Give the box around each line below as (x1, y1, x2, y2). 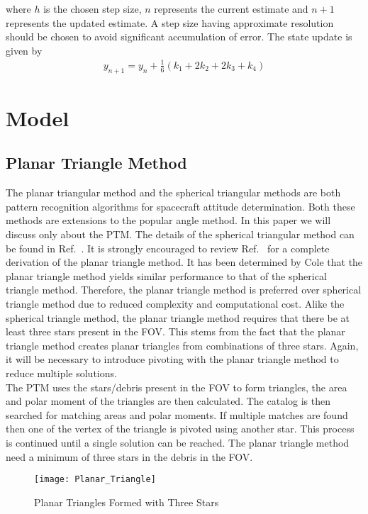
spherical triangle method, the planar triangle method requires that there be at (6, 310, 350, 325)
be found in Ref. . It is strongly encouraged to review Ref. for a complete (6, 240, 330, 255)
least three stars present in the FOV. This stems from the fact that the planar (6, 324, 345, 339)
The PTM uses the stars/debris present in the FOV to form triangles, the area (6, 379, 347, 394)
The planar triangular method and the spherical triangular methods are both (6, 185, 341, 200)
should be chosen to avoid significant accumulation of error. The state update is (6, 29, 352, 44)
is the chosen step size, (43, 1, 142, 16)
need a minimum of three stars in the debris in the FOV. (6, 449, 253, 464)
